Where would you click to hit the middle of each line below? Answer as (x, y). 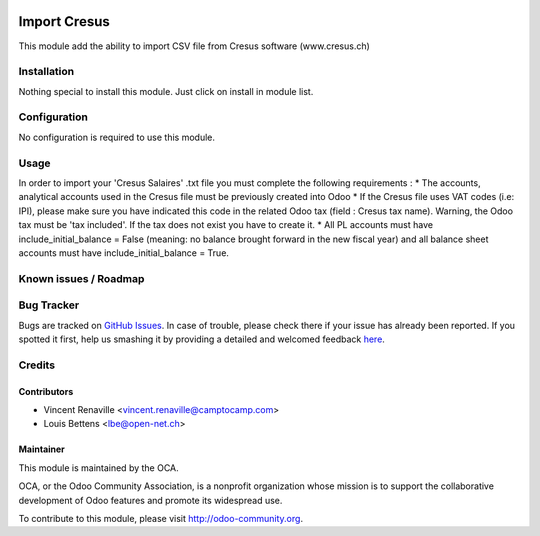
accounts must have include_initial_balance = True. (124, 252)
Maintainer (41, 449)
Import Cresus (64, 21)
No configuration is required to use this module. (116, 137)
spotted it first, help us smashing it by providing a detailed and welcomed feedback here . (201, 339)
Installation (46, 72)
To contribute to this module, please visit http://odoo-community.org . (161, 518)
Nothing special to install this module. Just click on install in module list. (166, 91)
